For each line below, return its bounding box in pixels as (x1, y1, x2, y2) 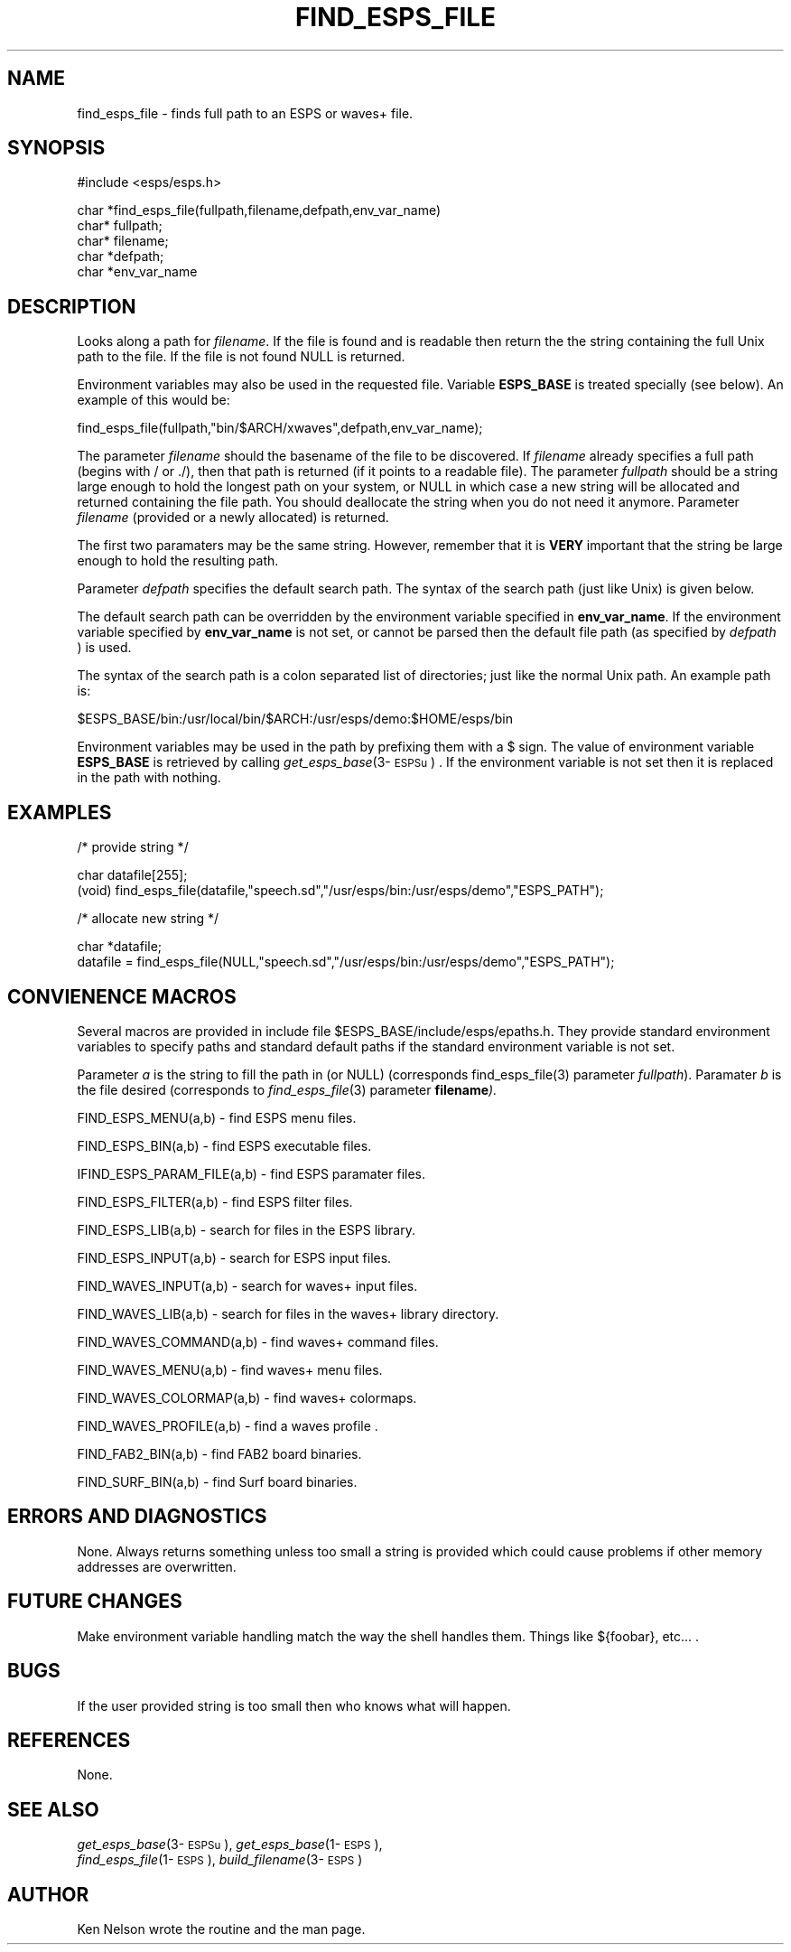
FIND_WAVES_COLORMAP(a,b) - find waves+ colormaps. (77, 1389, 417, 1406)
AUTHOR (7, 1882, 89, 1906)
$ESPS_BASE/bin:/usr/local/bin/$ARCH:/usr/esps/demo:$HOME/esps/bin (77, 711, 513, 727)
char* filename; (77, 233, 169, 249)
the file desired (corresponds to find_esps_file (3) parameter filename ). (77, 1081, 498, 1097)
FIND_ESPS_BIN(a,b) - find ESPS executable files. (77, 1137, 372, 1153)
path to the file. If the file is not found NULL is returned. (77, 349, 405, 365)
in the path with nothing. (77, 770, 221, 786)
